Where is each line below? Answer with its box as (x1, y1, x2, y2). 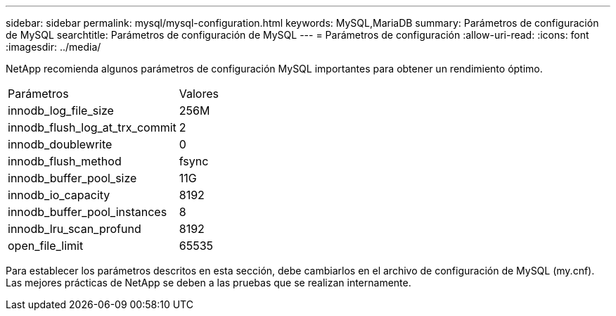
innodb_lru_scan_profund (8, 222, 141, 236)
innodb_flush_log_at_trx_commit (8, 120, 177, 134)
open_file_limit (8, 239, 84, 253)
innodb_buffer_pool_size (8, 171, 137, 185)
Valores (179, 87, 219, 101)
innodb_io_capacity (8, 188, 110, 202)
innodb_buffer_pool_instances (8, 205, 167, 219)
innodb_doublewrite (8, 137, 113, 151)
